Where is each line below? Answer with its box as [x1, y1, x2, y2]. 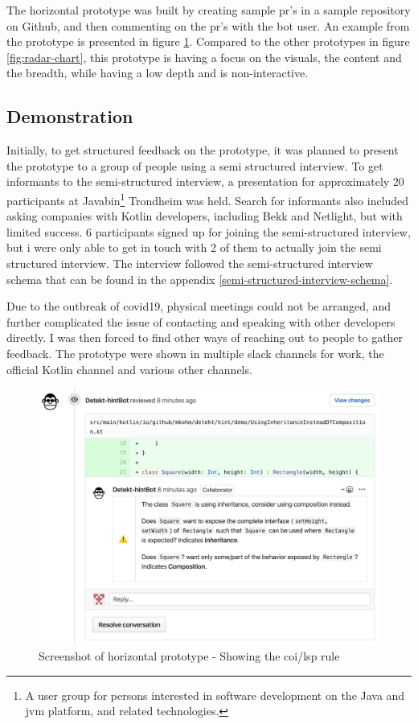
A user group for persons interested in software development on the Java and [25, 686, 405, 703]
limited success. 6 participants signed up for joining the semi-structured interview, [6, 223, 411, 240]
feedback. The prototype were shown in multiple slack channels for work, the [6, 344, 384, 361]
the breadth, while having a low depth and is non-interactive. [6, 64, 309, 81]
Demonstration [6, 104, 133, 129]
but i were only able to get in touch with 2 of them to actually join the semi [6, 239, 382, 256]
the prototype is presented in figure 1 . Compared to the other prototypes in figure [6, 33, 410, 50]
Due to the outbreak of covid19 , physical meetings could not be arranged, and [6, 298, 391, 315]
